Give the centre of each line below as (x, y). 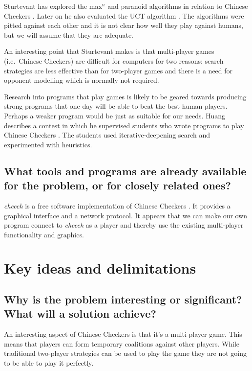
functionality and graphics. (44, 234)
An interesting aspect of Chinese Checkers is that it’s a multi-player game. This (123, 334)
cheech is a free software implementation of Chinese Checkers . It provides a (117, 205)
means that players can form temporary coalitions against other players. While (122, 343)
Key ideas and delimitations (100, 268)
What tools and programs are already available (125, 171)
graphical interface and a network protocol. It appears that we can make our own (126, 215)
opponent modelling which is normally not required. (82, 80)
